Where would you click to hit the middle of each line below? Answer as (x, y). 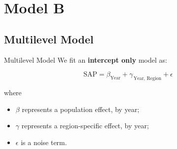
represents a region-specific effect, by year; (85, 126)
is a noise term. (44, 142)
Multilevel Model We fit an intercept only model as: (86, 59)
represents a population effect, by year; (81, 109)
